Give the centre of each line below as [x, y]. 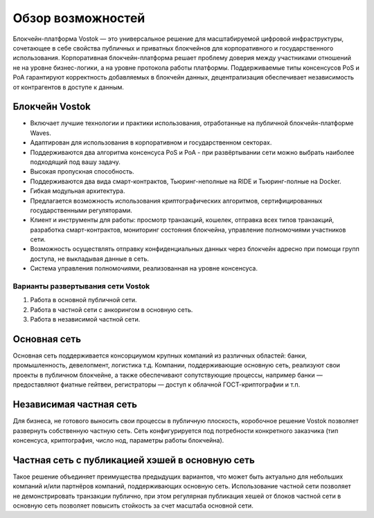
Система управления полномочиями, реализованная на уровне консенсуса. [144, 268]
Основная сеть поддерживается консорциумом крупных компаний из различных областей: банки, [160, 355]
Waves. [41, 133]
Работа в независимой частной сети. [85, 320]
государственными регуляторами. [81, 210]
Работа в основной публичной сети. [84, 300]
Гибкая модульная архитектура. [78, 191]
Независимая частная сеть [75, 405]
